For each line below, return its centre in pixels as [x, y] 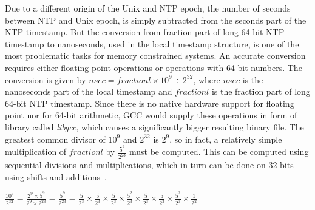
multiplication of [36, 151]
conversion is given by [46, 79]
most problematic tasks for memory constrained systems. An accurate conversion [155, 56]
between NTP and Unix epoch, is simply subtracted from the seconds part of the [156, 20]
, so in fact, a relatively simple [226, 139]
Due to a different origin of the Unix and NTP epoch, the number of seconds [148, 8]
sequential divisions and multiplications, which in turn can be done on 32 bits [149, 165]
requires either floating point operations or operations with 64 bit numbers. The [154, 67]
